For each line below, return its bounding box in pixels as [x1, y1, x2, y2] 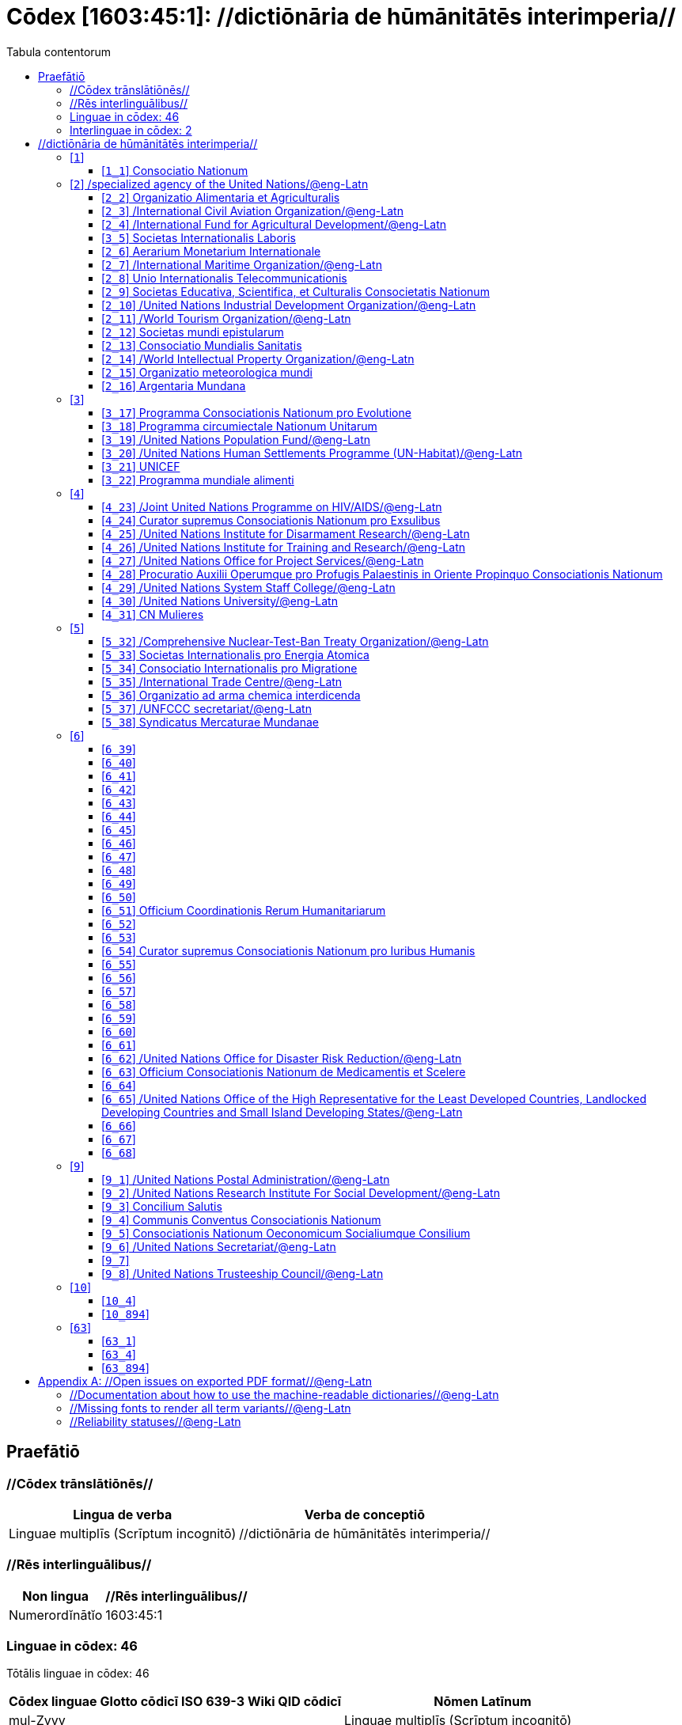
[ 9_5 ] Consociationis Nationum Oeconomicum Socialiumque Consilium [101, 1226, 471, 1240]
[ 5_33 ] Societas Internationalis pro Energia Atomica [101, 647, 369, 662]
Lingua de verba [73, 1506, 172, 1522]
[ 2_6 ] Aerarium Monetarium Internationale [101, 244, 321, 258]
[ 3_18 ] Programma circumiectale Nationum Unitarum [101, 419, 377, 433]
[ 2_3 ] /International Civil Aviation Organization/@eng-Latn [101, 203, 404, 218]
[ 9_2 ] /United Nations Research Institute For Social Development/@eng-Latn [101, 1185, 500, 1200]
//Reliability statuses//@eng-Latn [70, 1414, 241, 1428]
